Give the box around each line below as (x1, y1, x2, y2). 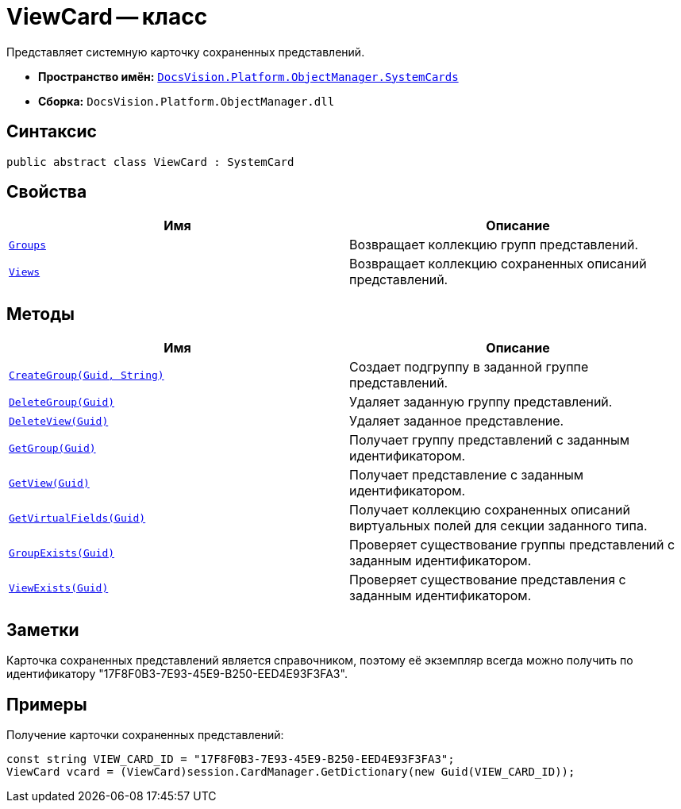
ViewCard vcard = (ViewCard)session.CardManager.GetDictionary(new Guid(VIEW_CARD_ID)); (6, 765, 575, 778)
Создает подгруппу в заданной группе (349, 359, 589, 376)
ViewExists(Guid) (9, 581, 109, 594)
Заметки (6, 619, 79, 640)
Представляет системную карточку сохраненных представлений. (6, 44, 365, 59)
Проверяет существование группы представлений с (349, 537, 675, 553)
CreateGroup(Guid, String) (9, 368, 164, 381)
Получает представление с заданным (349, 467, 584, 483)
